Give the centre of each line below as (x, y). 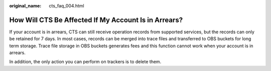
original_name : (25, 6)
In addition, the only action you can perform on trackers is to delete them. (85, 62)
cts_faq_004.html (67, 6)
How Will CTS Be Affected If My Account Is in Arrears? (96, 20)
